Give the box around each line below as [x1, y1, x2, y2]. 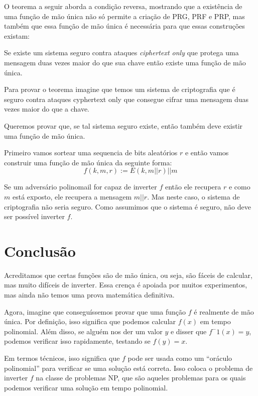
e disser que [170, 326, 207, 336]
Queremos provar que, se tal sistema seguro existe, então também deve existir [4, 120, 243, 131]
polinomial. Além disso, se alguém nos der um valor [4, 326, 163, 336]
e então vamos [185, 147, 229, 158]
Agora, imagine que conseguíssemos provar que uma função [4, 306, 186, 317]
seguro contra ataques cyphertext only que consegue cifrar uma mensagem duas [4, 93, 249, 104]
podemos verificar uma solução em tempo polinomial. [4, 382, 168, 392]
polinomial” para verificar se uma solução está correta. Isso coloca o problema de [4, 362, 253, 373]
